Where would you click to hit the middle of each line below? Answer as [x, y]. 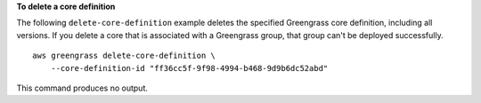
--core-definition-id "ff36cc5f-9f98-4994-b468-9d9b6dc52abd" [189, 68]
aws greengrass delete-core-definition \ [124, 56]
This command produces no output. [82, 88]
